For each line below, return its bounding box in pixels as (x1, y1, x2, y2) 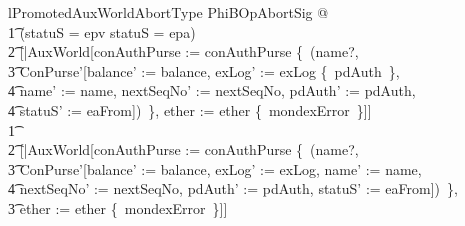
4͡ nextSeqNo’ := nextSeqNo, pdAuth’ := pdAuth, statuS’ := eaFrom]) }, (8, 178, 458, 199)
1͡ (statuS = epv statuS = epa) (8, 21, 196, 42)
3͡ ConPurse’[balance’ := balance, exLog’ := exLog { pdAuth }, (8, 60, 400, 81)
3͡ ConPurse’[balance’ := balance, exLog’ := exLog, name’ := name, (8, 158, 422, 179)
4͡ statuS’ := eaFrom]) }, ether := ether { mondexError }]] (8, 99, 372, 120)
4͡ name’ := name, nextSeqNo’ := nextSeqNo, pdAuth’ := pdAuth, (8, 80, 416, 101)
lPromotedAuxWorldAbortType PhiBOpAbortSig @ (8, 2, 329, 22)
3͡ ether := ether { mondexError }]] (8, 197, 228, 218)
